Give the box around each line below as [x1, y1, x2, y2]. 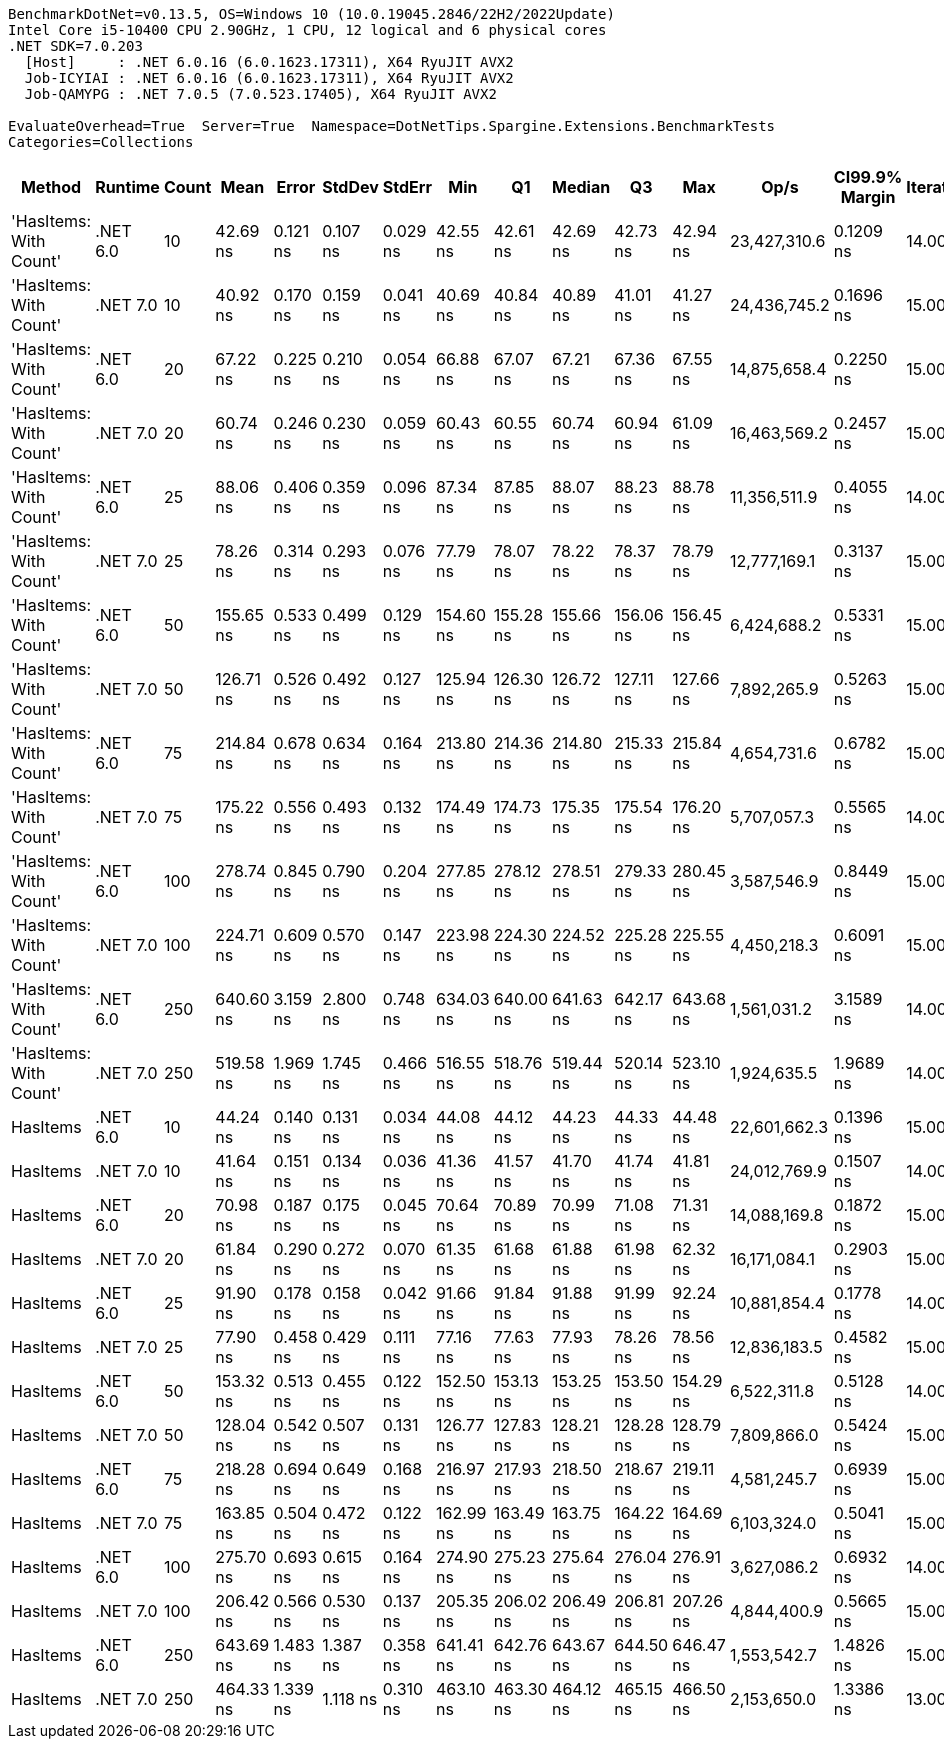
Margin [840, 187, 896, 207]
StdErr [382, 177, 432, 197]
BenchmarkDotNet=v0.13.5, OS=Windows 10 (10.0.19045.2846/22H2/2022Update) [8, 6, 615, 22]
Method [20, 177, 82, 197]
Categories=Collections [8, 134, 194, 150]
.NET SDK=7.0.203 [8, 38, 143, 54]
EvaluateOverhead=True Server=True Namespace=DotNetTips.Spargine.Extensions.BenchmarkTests [8, 118, 776, 134]
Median [552, 177, 611, 197]
